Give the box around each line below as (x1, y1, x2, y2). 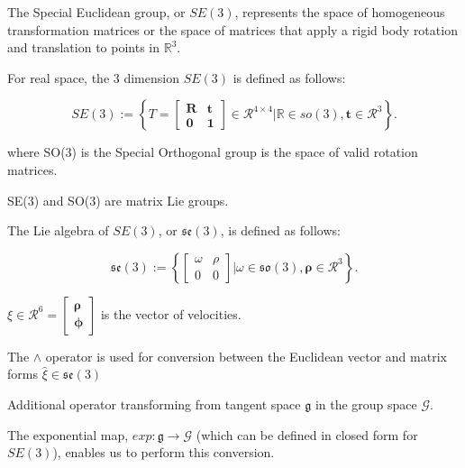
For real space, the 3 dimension (7, 68, 179, 87)
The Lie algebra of (7, 221, 109, 240)
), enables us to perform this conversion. (52, 443, 275, 462)
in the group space (315, 394, 417, 413)
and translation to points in (7, 38, 160, 57)
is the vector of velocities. (100, 304, 242, 323)
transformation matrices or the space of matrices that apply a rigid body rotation (7, 20, 458, 39)
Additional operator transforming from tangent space (7, 394, 301, 413)
